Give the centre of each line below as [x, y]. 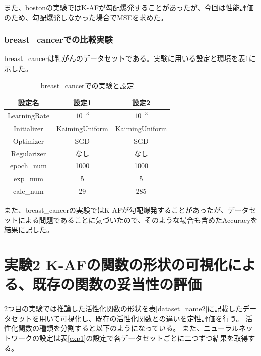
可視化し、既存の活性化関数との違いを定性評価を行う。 [152, 318]
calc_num [28, 191]
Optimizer [28, 140]
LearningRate [28, 116]
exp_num [28, 178]
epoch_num [28, 166]
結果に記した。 [29, 230]
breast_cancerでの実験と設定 [87, 85]
